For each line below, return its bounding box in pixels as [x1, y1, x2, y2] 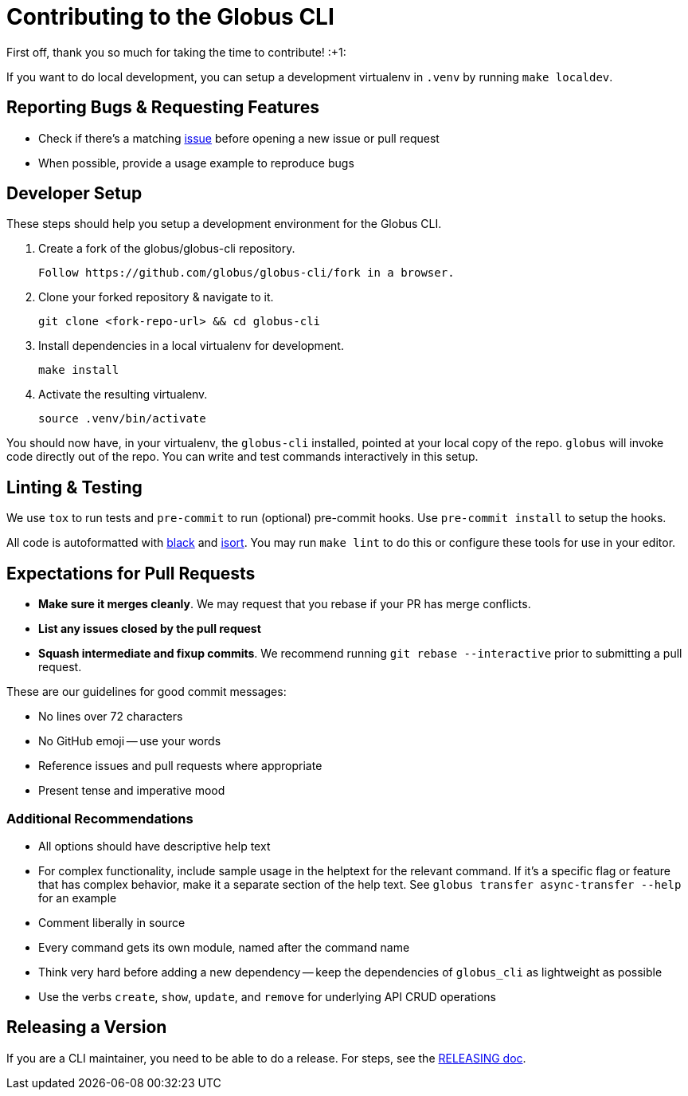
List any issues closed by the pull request [38, 622, 261, 636]
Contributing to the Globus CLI [6, 3, 334, 30]
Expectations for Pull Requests [6, 563, 256, 583]
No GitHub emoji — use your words [38, 734, 221, 748]
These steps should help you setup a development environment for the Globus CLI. [6, 217, 442, 231]
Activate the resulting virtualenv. [38, 387, 208, 402]
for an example [38, 890, 117, 905]
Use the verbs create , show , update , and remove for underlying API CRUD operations [38, 989, 496, 1004]
